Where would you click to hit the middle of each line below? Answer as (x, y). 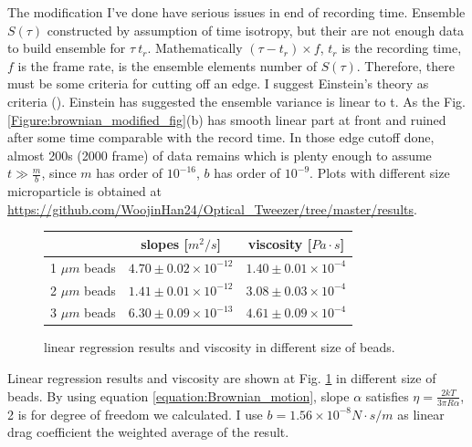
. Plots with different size (380, 173)
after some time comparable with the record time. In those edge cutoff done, (221, 137)
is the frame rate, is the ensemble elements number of (167, 65)
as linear (421, 414)
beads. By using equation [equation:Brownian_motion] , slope (178, 395)
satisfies (387, 395)
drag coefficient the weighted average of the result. (148, 432)
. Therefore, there (405, 65)
